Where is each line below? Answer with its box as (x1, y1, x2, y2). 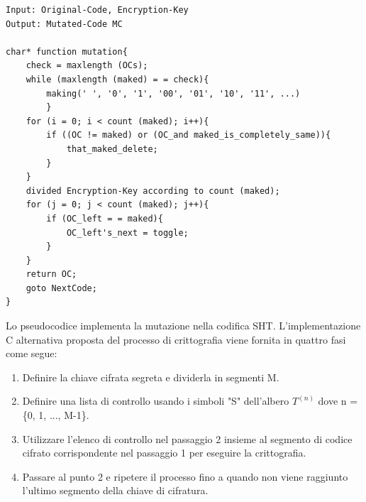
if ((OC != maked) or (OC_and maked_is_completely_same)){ (46, 130, 331, 141)
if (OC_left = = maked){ (46, 213, 163, 224)
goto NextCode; (26, 283, 97, 293)
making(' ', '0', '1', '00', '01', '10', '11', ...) (46, 88, 301, 99)
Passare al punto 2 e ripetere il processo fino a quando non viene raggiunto (22, 469, 348, 484)
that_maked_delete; (66, 143, 158, 154)
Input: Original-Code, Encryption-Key (6, 5, 189, 15)
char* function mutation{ (6, 46, 128, 57)
